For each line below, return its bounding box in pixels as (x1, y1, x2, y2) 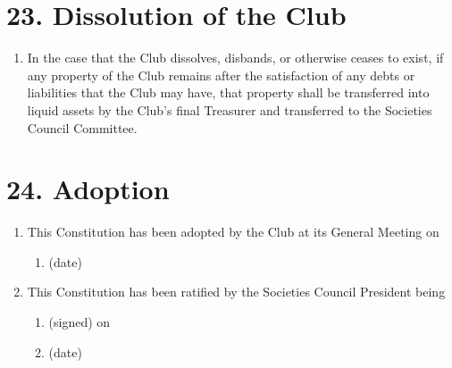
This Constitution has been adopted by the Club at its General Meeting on (27, 222, 439, 241)
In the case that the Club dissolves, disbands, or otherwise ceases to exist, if (27, 48, 444, 67)
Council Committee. (27, 118, 138, 137)
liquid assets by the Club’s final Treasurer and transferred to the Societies (27, 100, 432, 119)
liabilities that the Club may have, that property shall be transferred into (27, 83, 430, 102)
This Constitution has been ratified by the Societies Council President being (27, 282, 446, 301)
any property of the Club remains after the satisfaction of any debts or (27, 65, 415, 84)
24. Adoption (6, 171, 170, 207)
